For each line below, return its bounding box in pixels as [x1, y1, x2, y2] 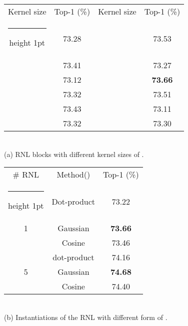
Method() [56, 169, 90, 181]
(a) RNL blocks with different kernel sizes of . [4, 148, 144, 159]
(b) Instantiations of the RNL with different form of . [4, 311, 167, 322]
